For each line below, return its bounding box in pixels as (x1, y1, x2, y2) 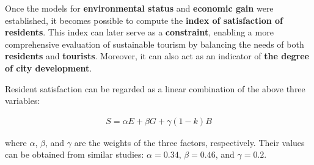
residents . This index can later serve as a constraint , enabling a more (5, 26, 274, 38)
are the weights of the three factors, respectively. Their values (74, 136, 305, 148)
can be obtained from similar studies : (5, 148, 144, 161)
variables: (5, 94, 40, 107)
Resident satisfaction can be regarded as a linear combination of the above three (5, 82, 305, 95)
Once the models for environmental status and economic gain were (5, 2, 274, 14)
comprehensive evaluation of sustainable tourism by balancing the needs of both (5, 37, 304, 50)
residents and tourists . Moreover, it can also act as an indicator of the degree (5, 50, 309, 62)
